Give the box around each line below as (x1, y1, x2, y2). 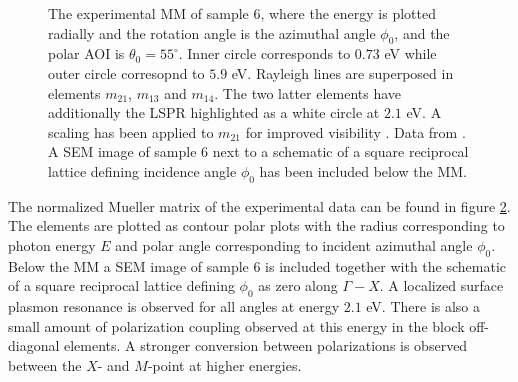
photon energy (8, 234, 96, 255)
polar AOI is (48, 43, 125, 64)
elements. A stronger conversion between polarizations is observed (64, 335, 468, 356)
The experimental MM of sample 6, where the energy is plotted (48, 3, 436, 23)
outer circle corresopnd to (48, 62, 205, 83)
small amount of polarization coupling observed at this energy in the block (8, 315, 465, 336)
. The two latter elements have (214, 82, 402, 103)
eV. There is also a (366, 296, 481, 317)
